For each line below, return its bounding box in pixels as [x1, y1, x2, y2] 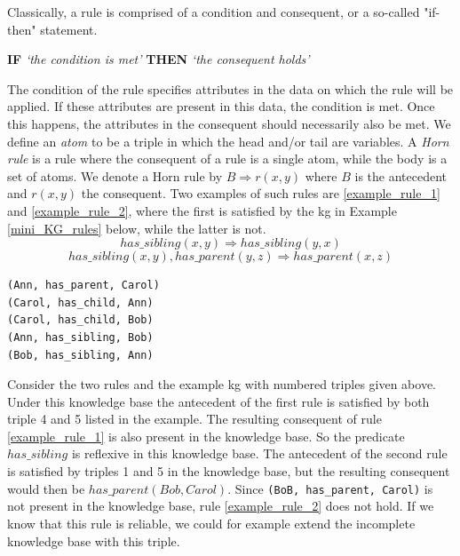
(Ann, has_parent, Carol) [7, 279, 160, 292]
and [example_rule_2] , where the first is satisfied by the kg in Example [7, 201, 397, 219]
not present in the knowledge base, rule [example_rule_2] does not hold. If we [7, 496, 434, 515]
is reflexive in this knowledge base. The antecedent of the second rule [71, 444, 448, 463]
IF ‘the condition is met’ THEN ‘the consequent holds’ [7, 50, 310, 68]
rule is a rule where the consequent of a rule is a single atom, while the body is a [7, 149, 448, 168]
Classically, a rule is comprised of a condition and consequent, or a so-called [7, 3, 420, 20]
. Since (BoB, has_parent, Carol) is [227, 479, 433, 497]
